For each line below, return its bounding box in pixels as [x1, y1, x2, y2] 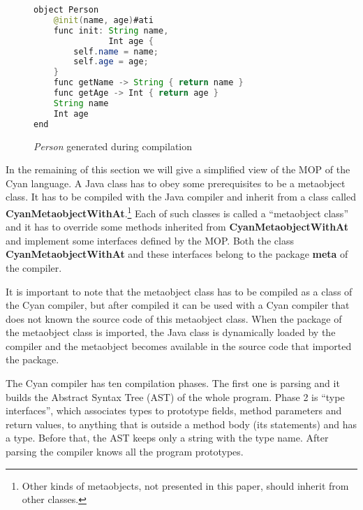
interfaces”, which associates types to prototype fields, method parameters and [6, 403, 342, 418]
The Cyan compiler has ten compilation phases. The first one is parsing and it [6, 376, 340, 391]
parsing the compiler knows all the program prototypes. [6, 444, 244, 459]
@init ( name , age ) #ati [53, 15, 154, 25]
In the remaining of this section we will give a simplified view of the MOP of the [6, 162, 350, 177]
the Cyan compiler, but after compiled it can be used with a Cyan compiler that [6, 298, 350, 312]
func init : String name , [53, 25, 169, 36]
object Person [34, 5, 99, 15]
